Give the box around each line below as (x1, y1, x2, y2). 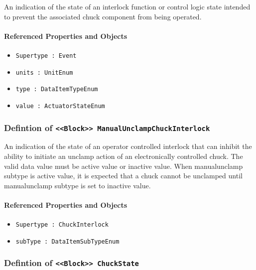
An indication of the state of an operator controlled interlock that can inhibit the (4, 141, 252, 151)
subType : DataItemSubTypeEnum (15, 238, 120, 245)
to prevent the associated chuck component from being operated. (4, 11, 202, 21)
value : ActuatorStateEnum (15, 102, 105, 110)
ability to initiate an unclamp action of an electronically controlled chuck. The (4, 150, 243, 161)
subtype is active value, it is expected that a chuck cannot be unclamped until (4, 170, 243, 181)
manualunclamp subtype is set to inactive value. (4, 180, 151, 190)
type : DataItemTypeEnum (15, 86, 98, 93)
